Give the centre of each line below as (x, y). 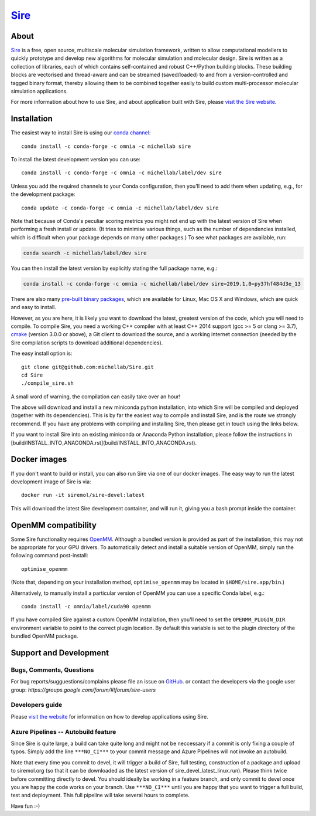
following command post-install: (49, 556)
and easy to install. (34, 307)
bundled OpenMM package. (44, 636)
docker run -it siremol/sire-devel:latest (83, 495)
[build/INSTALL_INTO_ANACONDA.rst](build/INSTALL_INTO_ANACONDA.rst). (104, 442)
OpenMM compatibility (54, 525)
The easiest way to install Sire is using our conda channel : (81, 133)
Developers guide (37, 705)
